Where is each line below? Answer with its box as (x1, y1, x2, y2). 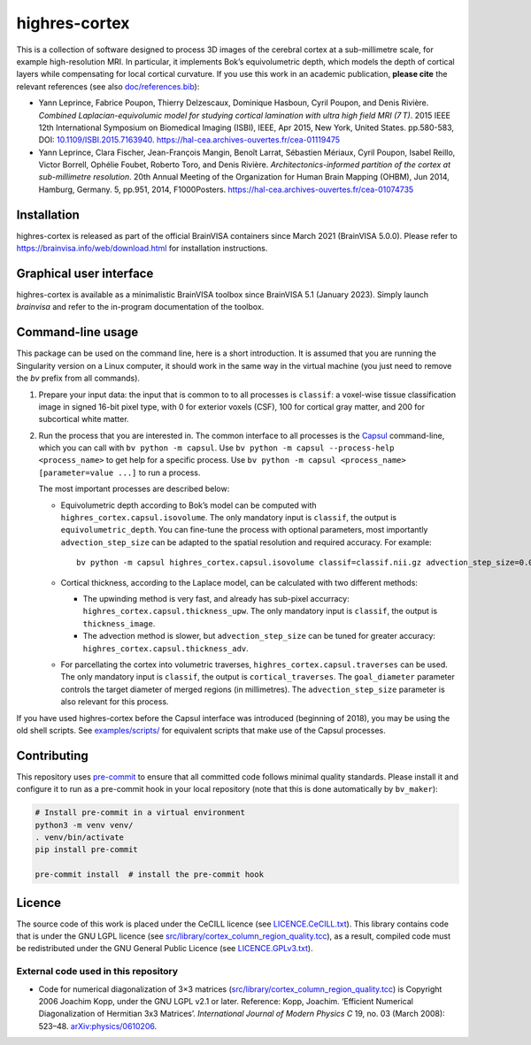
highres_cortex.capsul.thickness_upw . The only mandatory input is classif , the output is (82, 606, 438, 617)
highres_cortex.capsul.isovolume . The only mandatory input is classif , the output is (60, 512, 397, 523)
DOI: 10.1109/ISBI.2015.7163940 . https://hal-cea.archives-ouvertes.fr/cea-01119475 (38, 134, 341, 145)
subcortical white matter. (38, 414, 129, 425)
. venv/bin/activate (35, 832, 124, 842)
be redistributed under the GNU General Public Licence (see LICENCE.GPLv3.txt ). (16, 943, 313, 954)
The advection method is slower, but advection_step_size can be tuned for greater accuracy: (82, 631, 435, 642)
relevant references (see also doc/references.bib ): (16, 81, 200, 92)
